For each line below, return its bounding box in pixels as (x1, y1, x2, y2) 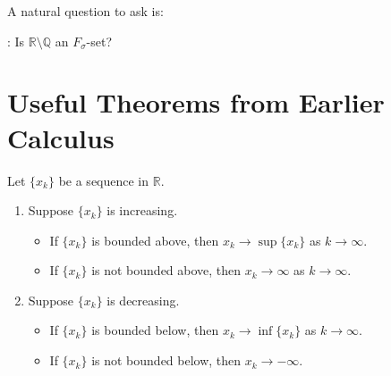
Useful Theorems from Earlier (7, 84, 385, 121)
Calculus (7, 119, 115, 155)
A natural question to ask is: (7, 2, 164, 20)
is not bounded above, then (91, 261, 242, 280)
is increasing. (106, 201, 178, 220)
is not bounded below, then (91, 351, 242, 370)
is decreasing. (106, 290, 180, 309)
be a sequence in (58, 171, 149, 189)
